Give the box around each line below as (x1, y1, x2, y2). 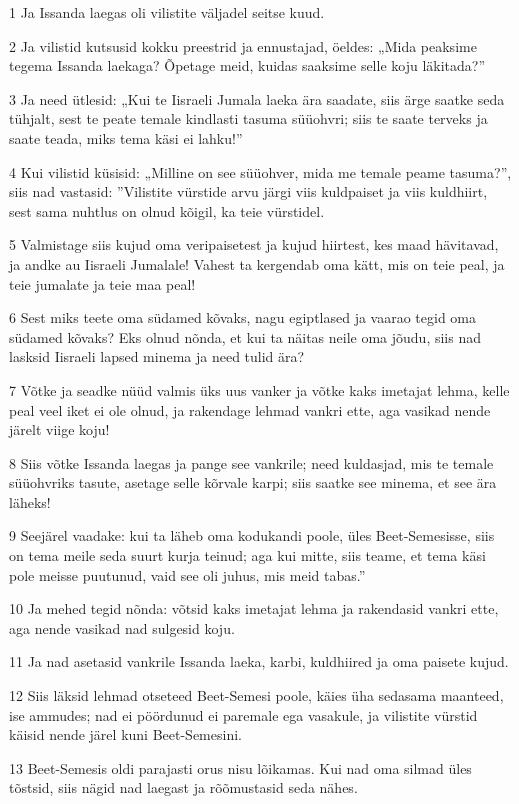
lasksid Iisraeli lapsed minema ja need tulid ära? (9, 346, 305, 367)
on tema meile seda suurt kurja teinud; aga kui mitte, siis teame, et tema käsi (9, 545, 486, 566)
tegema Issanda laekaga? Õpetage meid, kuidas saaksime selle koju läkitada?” (9, 55, 486, 76)
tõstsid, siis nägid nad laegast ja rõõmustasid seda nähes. (9, 777, 358, 798)
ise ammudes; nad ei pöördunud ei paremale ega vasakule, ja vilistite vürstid (9, 704, 478, 725)
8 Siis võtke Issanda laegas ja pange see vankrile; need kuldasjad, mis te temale (9, 452, 494, 473)
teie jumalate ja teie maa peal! (9, 273, 196, 294)
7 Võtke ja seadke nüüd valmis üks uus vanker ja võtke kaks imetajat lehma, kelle (9, 379, 510, 400)
